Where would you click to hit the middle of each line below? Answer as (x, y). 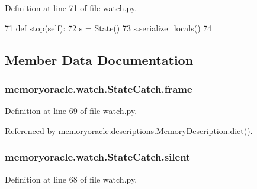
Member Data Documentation (99, 59)
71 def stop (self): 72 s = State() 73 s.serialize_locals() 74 (108, 27)
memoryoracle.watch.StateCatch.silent (98, 157)
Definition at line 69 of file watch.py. (71, 111)
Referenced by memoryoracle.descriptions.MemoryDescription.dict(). (129, 130)
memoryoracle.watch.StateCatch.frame (99, 88)
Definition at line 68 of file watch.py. (71, 179)
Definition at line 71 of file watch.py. (71, 8)
